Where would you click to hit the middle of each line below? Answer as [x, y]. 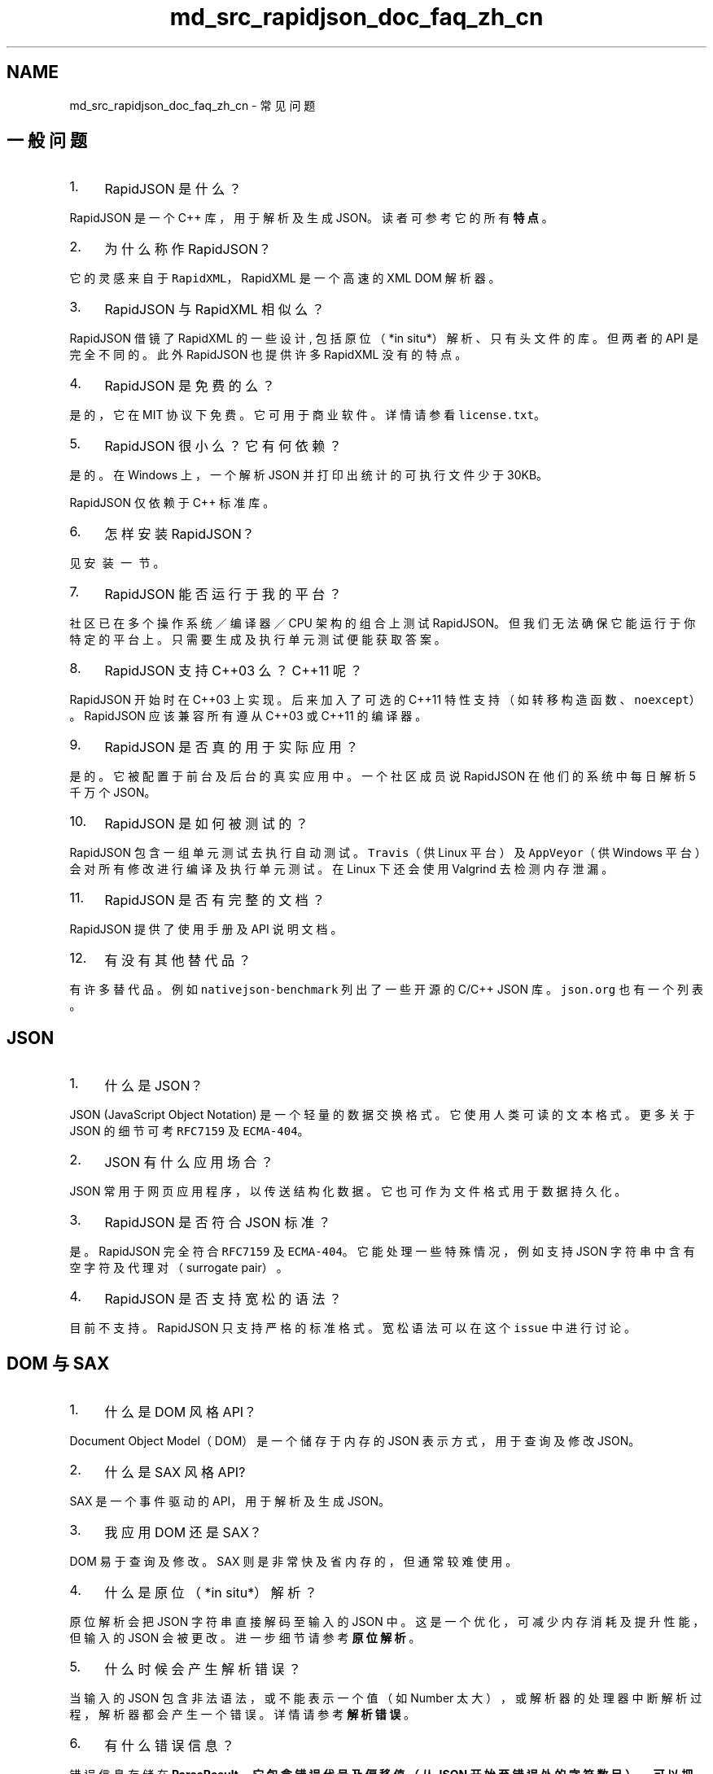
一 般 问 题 [47, 141]
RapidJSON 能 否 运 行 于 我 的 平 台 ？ [223, 594]
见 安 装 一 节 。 [117, 563]
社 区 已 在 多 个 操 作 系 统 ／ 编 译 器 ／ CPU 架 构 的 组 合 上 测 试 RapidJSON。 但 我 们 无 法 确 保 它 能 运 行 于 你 [383, 623]
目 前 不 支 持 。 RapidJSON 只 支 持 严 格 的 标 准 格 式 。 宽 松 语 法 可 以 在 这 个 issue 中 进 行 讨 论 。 [353, 1328]
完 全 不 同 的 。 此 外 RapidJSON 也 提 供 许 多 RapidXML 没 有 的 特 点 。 [268, 355]
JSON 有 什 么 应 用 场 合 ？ [189, 1162]
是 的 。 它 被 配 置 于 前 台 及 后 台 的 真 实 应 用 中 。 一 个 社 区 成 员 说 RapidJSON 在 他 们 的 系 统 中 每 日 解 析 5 [383, 776]
